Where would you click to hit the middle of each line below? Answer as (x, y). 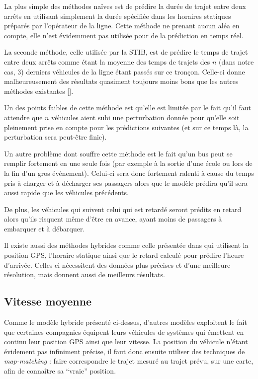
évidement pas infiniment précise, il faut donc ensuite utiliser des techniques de (125, 351)
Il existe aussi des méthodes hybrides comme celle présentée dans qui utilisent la (126, 245)
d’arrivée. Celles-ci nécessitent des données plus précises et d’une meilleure (117, 265)
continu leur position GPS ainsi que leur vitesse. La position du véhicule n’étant (126, 341)
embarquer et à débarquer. (44, 228)
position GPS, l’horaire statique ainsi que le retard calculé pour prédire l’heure (124, 255)
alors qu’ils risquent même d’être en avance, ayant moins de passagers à (113, 219)
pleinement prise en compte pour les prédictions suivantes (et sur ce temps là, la (126, 127)
